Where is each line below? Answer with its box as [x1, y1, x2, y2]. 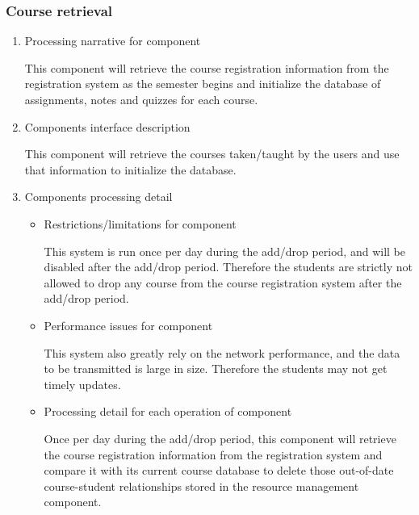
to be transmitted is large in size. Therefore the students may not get [44, 360, 388, 377]
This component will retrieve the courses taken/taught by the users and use [24, 145, 400, 162]
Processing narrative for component [24, 32, 201, 49]
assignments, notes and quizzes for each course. [24, 91, 258, 107]
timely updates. [44, 375, 121, 392]
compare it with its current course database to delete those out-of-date [44, 462, 394, 479]
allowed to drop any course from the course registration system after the [44, 274, 402, 291]
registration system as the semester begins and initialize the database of [24, 75, 381, 92]
